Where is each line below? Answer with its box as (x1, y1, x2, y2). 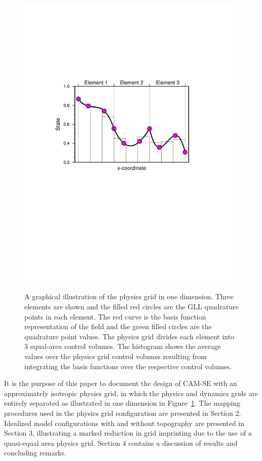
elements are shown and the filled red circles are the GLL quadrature (24, 301, 239, 312)
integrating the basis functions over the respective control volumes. (24, 361, 232, 371)
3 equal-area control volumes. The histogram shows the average (24, 341, 221, 351)
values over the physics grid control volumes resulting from (24, 351, 207, 362)
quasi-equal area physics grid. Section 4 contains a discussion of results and (4, 437, 238, 448)
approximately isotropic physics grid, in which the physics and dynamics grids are (4, 387, 258, 398)
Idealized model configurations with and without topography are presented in (4, 417, 245, 428)
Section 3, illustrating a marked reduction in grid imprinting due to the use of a (4, 428, 252, 438)
